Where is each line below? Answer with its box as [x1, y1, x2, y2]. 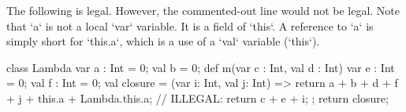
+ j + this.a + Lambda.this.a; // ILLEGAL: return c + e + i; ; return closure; [6, 89, 389, 106]
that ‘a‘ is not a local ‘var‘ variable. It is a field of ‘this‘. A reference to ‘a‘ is [6, 17, 374, 34]
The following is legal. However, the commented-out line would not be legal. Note [6, 2, 400, 18]
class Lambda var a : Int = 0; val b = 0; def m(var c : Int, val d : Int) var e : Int [6, 59, 395, 75]
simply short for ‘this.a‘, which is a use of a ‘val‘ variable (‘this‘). [6, 33, 320, 49]
